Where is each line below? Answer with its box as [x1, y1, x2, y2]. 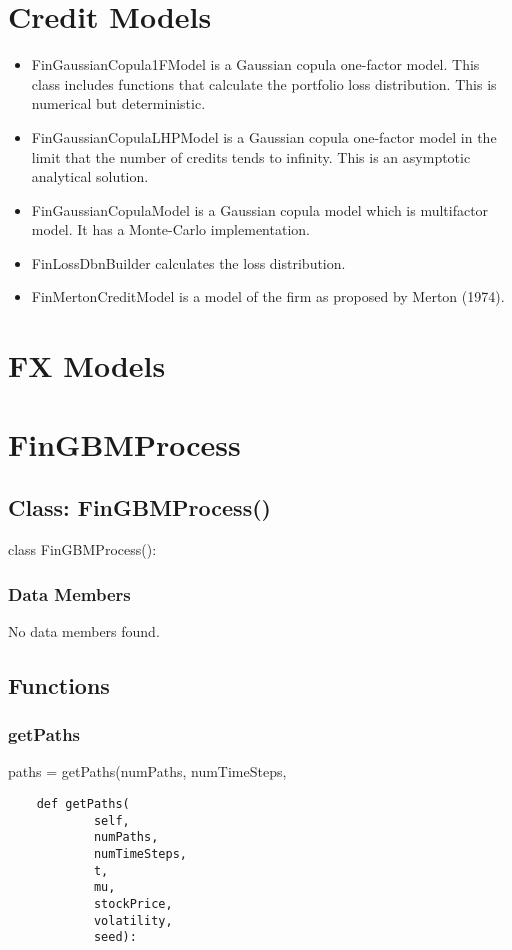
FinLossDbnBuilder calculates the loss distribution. [31, 252, 346, 273]
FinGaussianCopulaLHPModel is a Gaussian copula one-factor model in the [31, 126, 497, 147]
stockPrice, [93, 896, 173, 911]
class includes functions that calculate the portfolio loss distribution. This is [31, 73, 497, 94]
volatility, [93, 913, 173, 928]
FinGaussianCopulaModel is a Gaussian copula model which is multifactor [31, 199, 489, 220]
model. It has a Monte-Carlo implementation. [31, 219, 310, 240]
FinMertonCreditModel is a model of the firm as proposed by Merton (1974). [31, 286, 505, 307]
